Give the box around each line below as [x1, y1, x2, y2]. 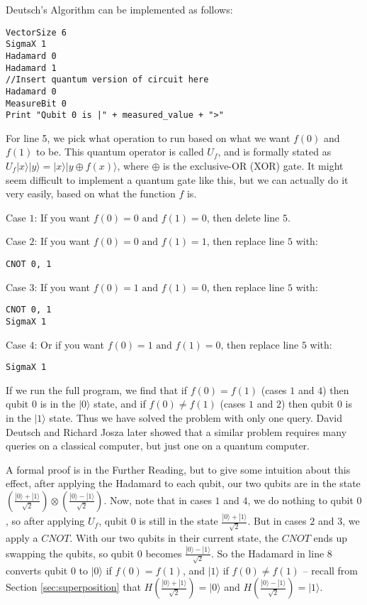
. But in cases [247, 513, 307, 528]
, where [117, 158, 149, 173]
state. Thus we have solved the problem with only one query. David [49, 410, 342, 425]
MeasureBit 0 [6, 98, 67, 109]
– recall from [303, 562, 358, 577]
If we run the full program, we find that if [6, 382, 188, 397]
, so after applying [6, 513, 85, 528]
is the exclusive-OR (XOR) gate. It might [163, 158, 344, 173]
